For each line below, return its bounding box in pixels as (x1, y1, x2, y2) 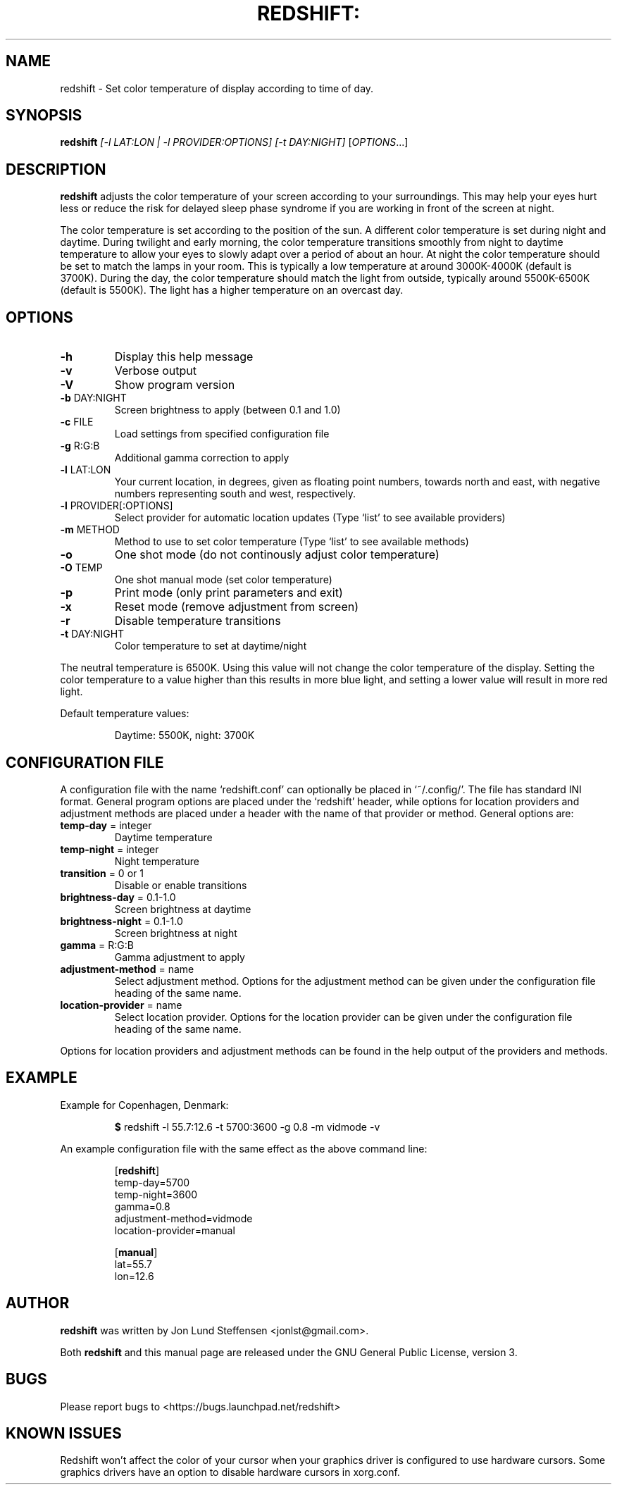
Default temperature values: (60, 707, 189, 720)
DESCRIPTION (6, 160, 106, 178)
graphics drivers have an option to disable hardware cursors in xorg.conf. (60, 1466, 400, 1479)
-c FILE (60, 416, 94, 428)
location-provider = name (60, 998, 182, 1011)
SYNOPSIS (6, 106, 82, 125)
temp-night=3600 (114, 1188, 198, 1200)
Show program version (114, 378, 235, 392)
